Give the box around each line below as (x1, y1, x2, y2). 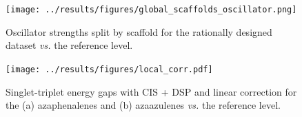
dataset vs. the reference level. (6, 38, 133, 52)
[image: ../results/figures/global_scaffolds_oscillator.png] (6, 5, 297, 14)
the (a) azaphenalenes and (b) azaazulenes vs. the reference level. (6, 98, 281, 112)
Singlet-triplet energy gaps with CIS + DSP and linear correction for (6, 84, 297, 98)
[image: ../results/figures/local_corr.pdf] (6, 64, 213, 74)
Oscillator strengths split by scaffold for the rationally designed (6, 24, 272, 39)
